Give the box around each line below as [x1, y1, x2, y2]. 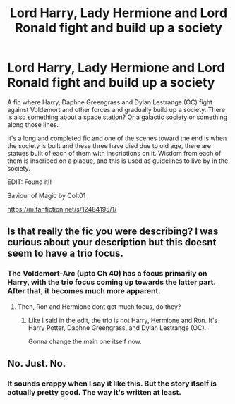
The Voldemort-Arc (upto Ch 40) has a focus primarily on [7, 269, 207, 278]
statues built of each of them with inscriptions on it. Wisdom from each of [7, 149, 222, 157]
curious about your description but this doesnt [7, 236, 217, 248]
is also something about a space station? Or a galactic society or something [7, 113, 228, 121]
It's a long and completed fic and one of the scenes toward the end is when [7, 134, 227, 142]
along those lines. [7, 120, 59, 128]
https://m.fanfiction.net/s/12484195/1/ [7, 204, 117, 213]
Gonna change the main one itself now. [28, 337, 143, 345]
